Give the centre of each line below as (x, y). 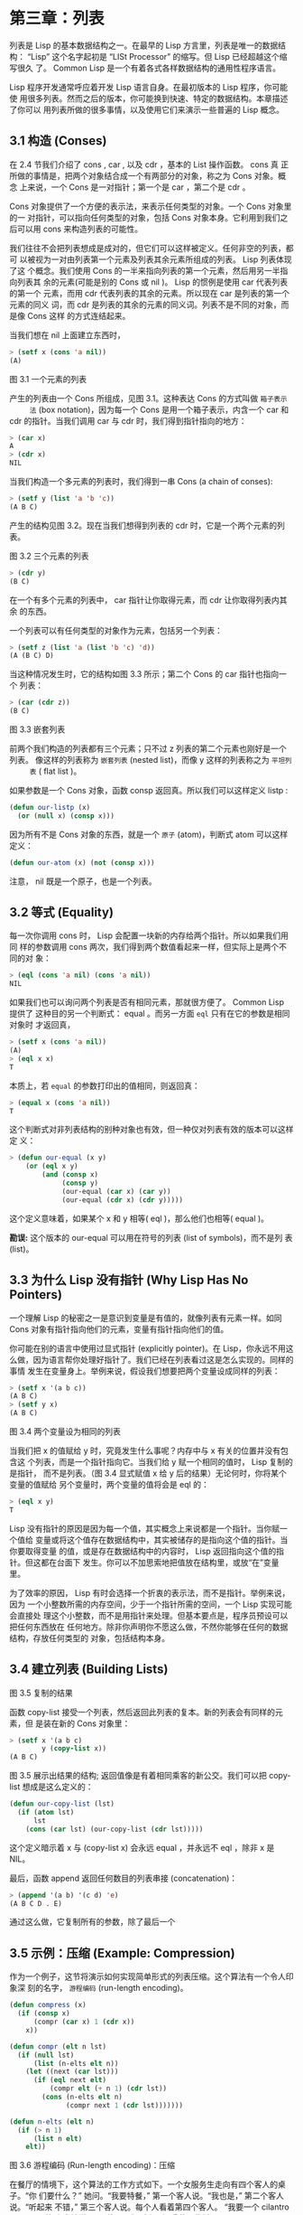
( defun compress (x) (48, 2005)
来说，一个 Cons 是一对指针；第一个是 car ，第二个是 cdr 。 (138, 187)
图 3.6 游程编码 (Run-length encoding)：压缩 (92, 2165)
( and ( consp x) (70, 1175)
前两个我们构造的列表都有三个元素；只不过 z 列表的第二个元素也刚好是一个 (148, 748)
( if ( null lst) (46, 2055)
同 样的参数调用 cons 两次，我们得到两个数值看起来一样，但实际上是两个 (144, 947)
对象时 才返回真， (42, 1025)
